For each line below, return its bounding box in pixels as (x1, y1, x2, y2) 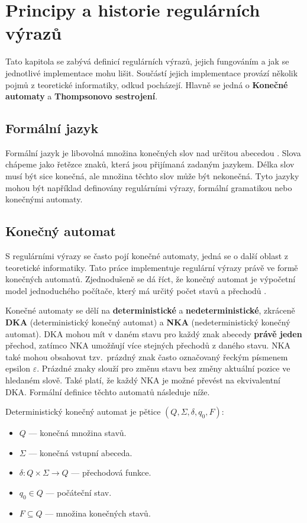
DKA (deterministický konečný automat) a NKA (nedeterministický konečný (5, 316, 290, 328)
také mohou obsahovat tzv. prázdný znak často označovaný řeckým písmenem (5, 350, 288, 363)
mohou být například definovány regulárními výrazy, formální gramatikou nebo (5, 181, 292, 193)
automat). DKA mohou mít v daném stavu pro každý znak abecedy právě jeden (5, 327, 302, 340)
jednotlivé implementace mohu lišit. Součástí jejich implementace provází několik (5, 66, 298, 79)
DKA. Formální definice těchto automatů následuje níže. (5, 385, 210, 398)
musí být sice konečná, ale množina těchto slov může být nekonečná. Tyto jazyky (5, 170, 299, 182)
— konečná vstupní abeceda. (28, 446, 133, 459)
